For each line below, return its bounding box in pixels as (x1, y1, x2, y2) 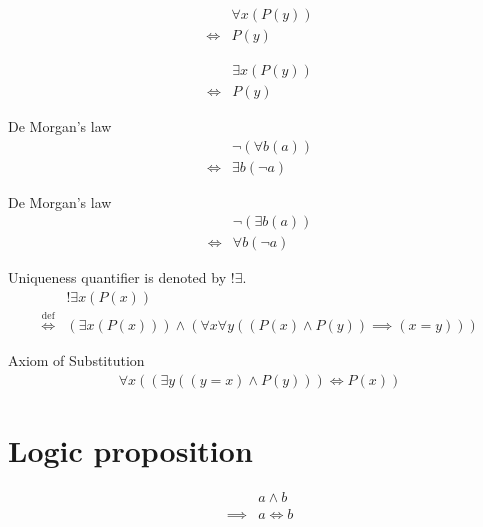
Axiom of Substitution (8, 349, 145, 370)
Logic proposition (8, 429, 253, 470)
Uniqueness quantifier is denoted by (8, 267, 227, 288)
